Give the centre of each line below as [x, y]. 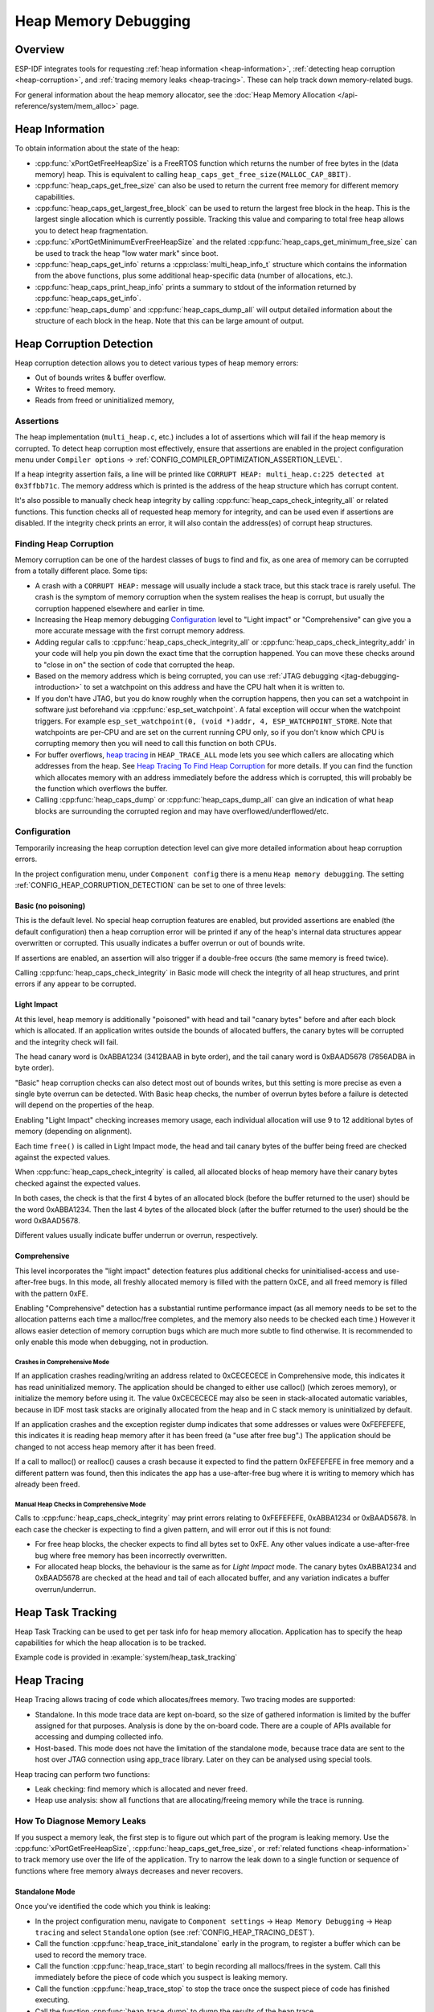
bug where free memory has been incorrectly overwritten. [131, 1555]
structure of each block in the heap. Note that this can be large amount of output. [170, 321]
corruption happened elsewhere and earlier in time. [120, 608]
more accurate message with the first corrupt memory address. [140, 631]
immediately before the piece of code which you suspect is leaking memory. [162, 1977]
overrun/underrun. [66, 1589]
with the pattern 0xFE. [51, 1293]
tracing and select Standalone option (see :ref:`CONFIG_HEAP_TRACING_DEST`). [175, 1932]
